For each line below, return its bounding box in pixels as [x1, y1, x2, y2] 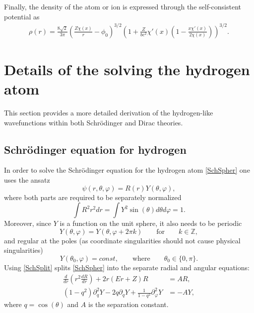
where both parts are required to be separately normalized [4, 192, 182, 202]
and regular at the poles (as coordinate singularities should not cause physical [4, 235, 241, 245]
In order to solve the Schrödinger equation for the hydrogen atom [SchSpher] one [4, 165, 250, 175]
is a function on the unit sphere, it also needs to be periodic [60, 218, 242, 228]
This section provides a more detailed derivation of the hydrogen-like [4, 107, 213, 118]
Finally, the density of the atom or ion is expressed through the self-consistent [4, 1, 242, 11]
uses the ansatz [4, 175, 50, 185]
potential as [4, 11, 40, 21]
